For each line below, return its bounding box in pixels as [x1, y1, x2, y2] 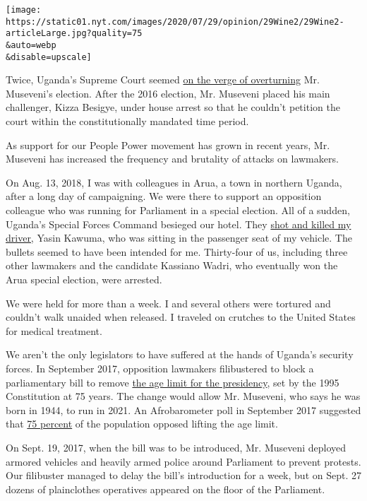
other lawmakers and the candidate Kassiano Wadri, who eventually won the [6, 258, 338, 273]
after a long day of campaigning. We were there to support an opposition [6, 189, 322, 204]
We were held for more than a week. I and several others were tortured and [6, 295, 331, 310]
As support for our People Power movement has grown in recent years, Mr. [6, 137, 330, 152]
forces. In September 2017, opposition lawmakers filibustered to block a [6, 360, 314, 375]
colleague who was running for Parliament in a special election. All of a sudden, [6, 203, 350, 218]
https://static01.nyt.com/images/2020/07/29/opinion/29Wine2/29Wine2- [6, 16, 344, 27]
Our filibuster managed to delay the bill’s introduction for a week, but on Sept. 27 [6, 468, 361, 483]
